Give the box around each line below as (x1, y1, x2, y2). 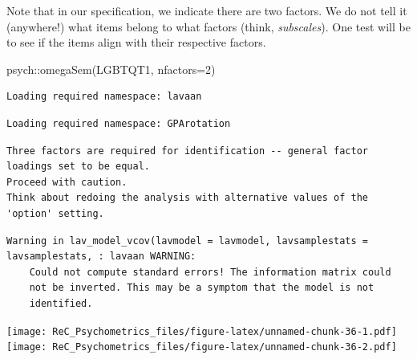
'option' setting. (6, 207, 104, 219)
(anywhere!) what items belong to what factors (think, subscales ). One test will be (6, 18, 411, 35)
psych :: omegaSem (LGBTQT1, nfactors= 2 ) (6, 60, 216, 77)
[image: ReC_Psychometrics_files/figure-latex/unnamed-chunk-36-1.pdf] (6, 325, 397, 337)
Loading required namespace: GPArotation (6, 117, 231, 129)
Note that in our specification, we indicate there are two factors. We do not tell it (6, 2, 407, 18)
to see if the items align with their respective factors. (6, 34, 266, 51)
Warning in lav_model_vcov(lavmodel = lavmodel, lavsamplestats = (6, 235, 369, 247)
